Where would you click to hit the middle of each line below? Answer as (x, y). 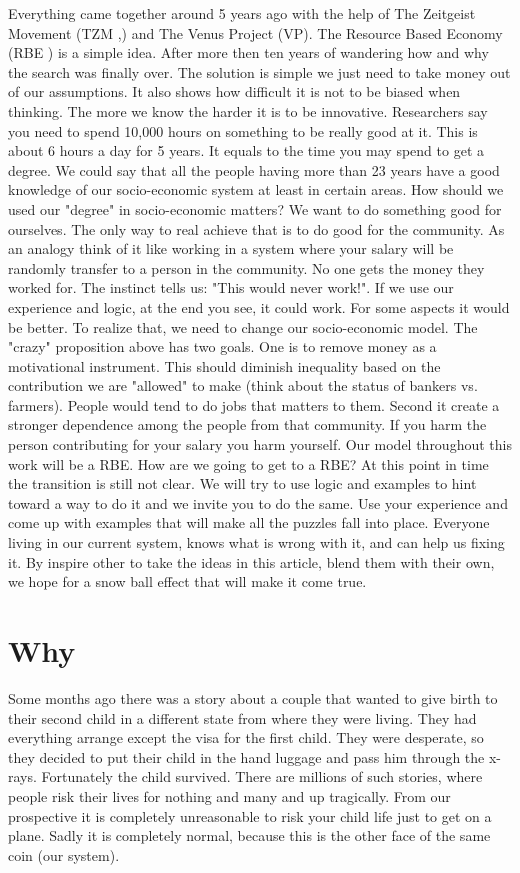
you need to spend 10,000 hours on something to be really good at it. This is (243, 130)
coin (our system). (64, 854)
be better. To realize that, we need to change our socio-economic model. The (243, 326)
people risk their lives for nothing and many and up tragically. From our (229, 795)
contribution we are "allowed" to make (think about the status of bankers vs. (243, 385)
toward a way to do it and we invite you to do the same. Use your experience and (258, 502)
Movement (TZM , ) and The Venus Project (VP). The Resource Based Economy (255, 32)
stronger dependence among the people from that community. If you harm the (247, 424)
